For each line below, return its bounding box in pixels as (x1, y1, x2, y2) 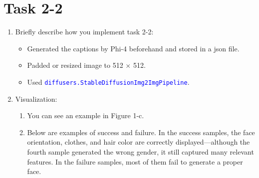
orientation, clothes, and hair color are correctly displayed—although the (27, 137, 250, 147)
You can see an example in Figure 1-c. (27, 110, 144, 121)
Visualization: (15, 93, 57, 104)
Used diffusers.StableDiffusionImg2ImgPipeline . (27, 76, 190, 87)
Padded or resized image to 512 (27, 60, 123, 70)
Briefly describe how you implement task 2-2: (15, 26, 154, 37)
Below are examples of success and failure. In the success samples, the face (27, 127, 255, 137)
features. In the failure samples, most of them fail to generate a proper (27, 156, 243, 167)
